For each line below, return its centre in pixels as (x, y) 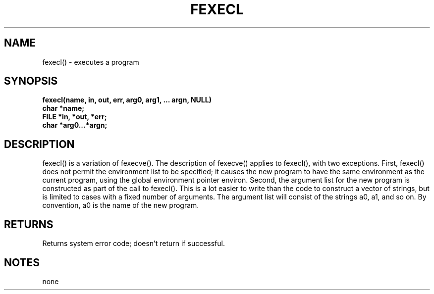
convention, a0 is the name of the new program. (121, 205)
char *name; (63, 108)
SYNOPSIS (31, 81)
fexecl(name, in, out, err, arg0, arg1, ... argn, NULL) (127, 100)
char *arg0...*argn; (75, 125)
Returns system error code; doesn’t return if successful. (134, 244)
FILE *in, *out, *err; (75, 117)
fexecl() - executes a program (91, 62)
